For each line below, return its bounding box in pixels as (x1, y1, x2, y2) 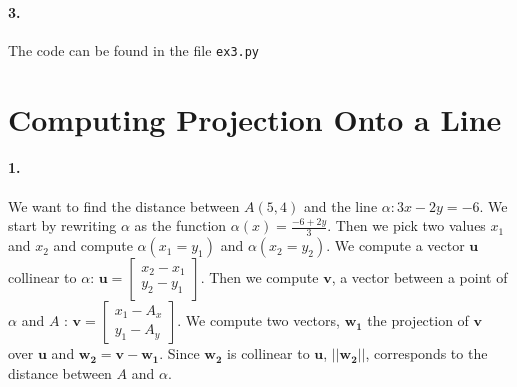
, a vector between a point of (331, 267, 508, 288)
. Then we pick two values (327, 215, 486, 236)
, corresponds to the (365, 343, 488, 364)
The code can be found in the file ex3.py (8, 39, 260, 60)
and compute (53, 235, 133, 256)
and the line (303, 195, 378, 216)
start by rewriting (8, 215, 117, 236)
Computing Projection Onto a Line (8, 98, 502, 139)
